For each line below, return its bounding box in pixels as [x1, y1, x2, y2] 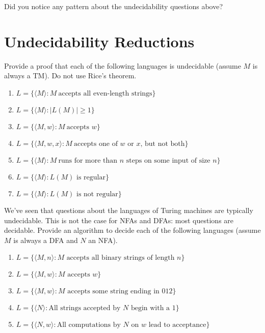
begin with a [130, 305, 170, 312]
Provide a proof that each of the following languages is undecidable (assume [4, 60, 241, 71]
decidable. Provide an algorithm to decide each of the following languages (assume [4, 225, 261, 235]
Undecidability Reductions [4, 31, 195, 51]
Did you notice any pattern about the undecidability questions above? [4, 1, 223, 11]
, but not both [140, 140, 185, 147]
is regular [76, 173, 105, 181]
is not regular [76, 190, 118, 198]
